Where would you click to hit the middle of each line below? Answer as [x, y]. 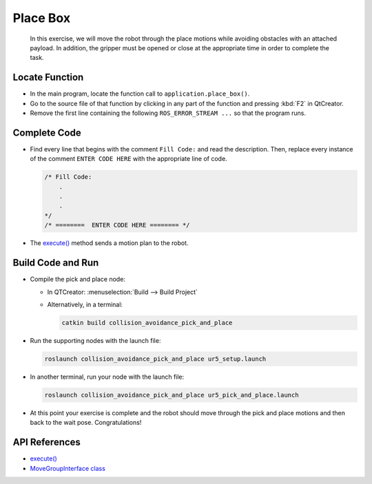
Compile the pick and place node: [77, 280]
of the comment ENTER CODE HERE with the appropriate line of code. [128, 159]
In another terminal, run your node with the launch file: [107, 377]
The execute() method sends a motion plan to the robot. [109, 243]
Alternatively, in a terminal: [85, 304]
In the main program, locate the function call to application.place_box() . [140, 94]
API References [46, 442]
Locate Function [48, 77]
